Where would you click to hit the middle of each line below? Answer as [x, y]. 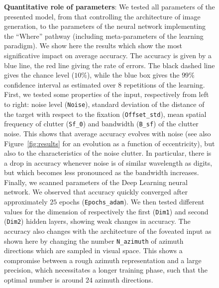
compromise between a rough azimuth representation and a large [103, 260]
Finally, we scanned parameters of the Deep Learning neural [96, 182]
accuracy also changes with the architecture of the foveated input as [108, 231]
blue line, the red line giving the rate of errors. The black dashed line [109, 65]
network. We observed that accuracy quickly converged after [96, 192]
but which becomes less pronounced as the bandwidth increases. [102, 172]
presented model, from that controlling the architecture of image [102, 16]
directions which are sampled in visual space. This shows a [93, 250]
